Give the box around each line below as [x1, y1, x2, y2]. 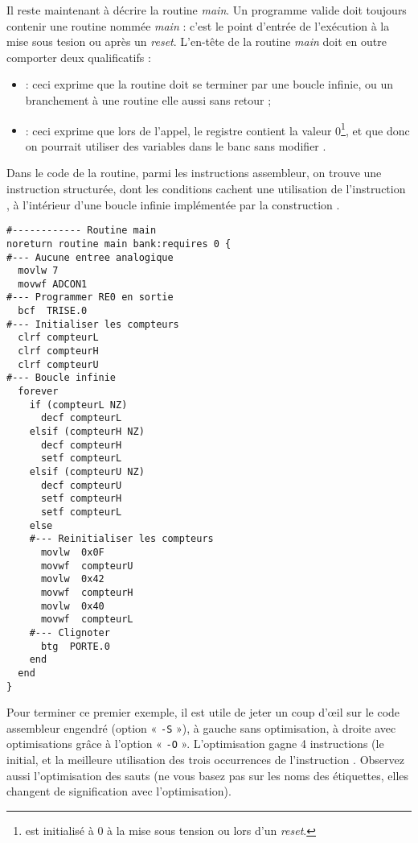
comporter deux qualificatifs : [6, 48, 151, 65]
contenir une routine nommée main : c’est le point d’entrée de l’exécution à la [6, 17, 390, 34]
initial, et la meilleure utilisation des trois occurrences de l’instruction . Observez [6, 751, 404, 768]
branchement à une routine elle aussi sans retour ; [25, 91, 272, 108]
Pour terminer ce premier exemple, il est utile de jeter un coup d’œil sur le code [6, 704, 400, 721]
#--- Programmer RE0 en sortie [6, 291, 174, 304]
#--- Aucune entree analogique [6, 251, 174, 263]
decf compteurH [40, 439, 122, 451]
